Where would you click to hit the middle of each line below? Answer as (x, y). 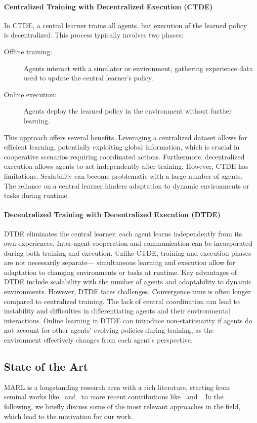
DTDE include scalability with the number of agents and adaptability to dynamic (128, 282)
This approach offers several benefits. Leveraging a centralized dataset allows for (126, 137)
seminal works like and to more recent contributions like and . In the (114, 397)
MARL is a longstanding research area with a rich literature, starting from (117, 387)
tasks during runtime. (37, 195)
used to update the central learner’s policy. (89, 78)
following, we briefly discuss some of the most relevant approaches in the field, (122, 406)
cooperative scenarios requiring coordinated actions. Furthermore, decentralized (124, 156)
